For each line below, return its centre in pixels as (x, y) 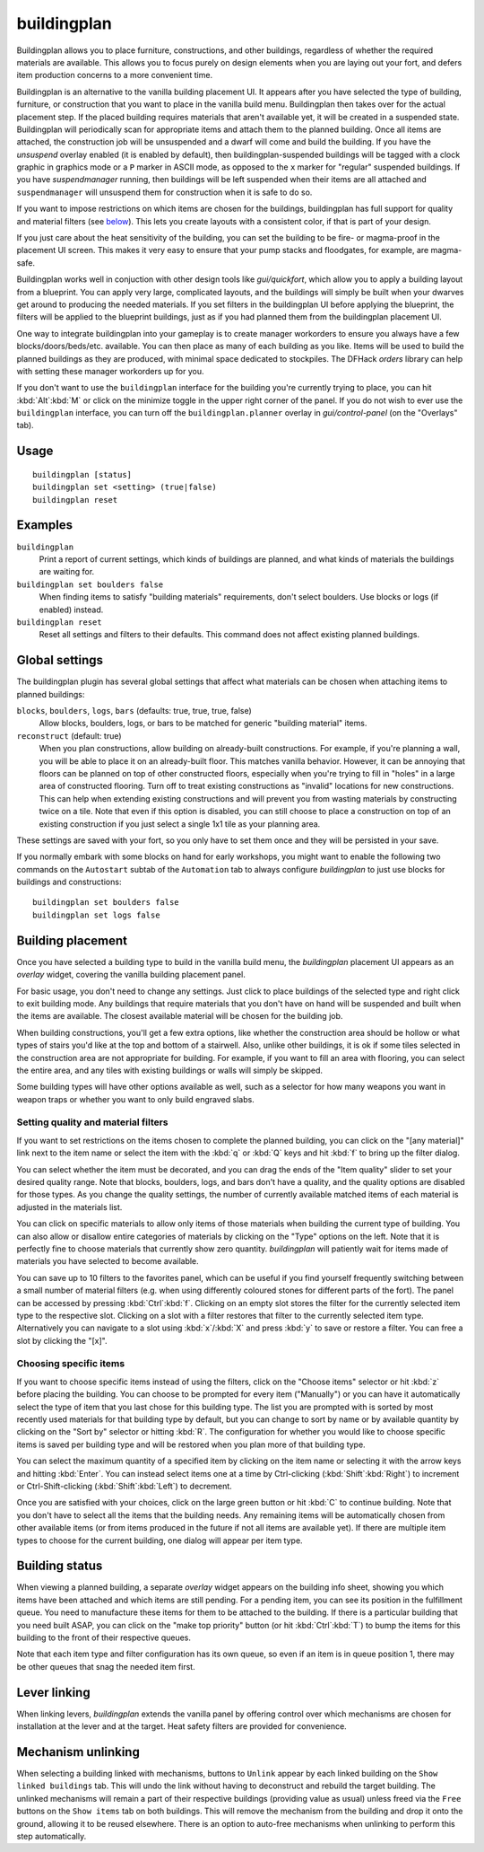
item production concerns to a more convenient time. (115, 75)
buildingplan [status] (82, 474)
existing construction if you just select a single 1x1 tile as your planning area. (180, 824)
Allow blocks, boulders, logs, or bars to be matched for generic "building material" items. (203, 724)
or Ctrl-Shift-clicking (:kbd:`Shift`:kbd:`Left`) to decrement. (124, 1486)
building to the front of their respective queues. (104, 1637)
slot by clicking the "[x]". (62, 1340)
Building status (60, 1566)
